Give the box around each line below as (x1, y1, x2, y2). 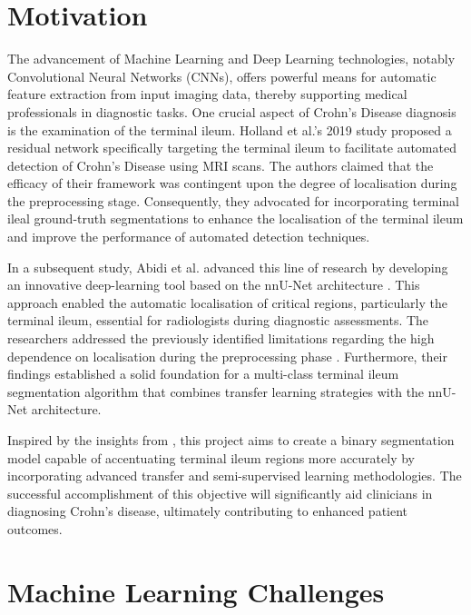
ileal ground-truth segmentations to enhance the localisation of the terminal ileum (7, 209, 464, 228)
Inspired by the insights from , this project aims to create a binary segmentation (7, 431, 455, 449)
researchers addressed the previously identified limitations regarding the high (7, 329, 435, 348)
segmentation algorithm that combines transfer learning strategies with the (7, 382, 425, 401)
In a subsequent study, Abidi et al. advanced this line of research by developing (7, 257, 448, 276)
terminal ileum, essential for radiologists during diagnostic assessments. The (7, 311, 429, 330)
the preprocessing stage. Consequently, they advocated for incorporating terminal (7, 191, 459, 210)
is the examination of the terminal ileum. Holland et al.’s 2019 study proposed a (7, 120, 452, 139)
